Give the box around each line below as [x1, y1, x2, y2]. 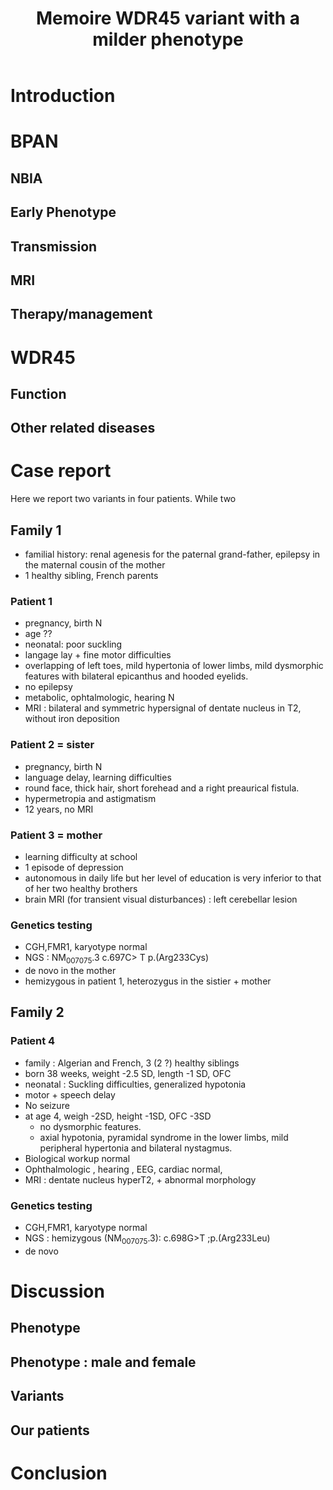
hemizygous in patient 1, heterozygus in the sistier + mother [24, 975, 272, 987]
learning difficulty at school [24, 850, 138, 862]
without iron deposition [24, 713, 120, 725]
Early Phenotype [10, 204, 117, 221]
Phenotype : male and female [10, 1353, 197, 1371]
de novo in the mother [24, 965, 117, 977]
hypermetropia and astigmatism [24, 792, 157, 804]
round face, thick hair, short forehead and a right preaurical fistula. [24, 782, 300, 794]
